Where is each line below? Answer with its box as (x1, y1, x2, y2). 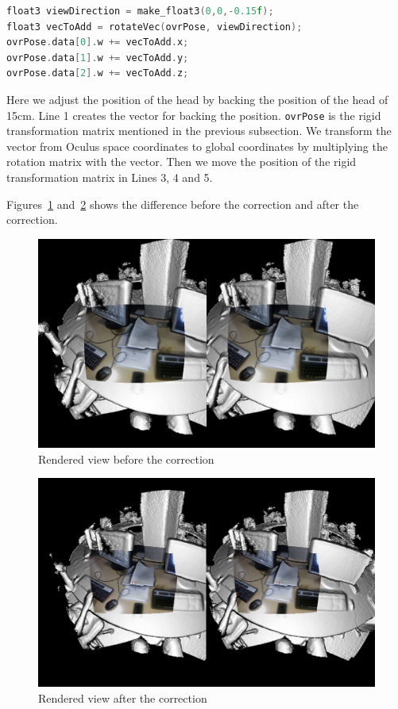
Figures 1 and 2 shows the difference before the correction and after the (6, 195, 359, 212)
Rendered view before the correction (38, 450, 214, 467)
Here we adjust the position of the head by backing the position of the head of (6, 91, 388, 107)
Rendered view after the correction (38, 689, 207, 706)
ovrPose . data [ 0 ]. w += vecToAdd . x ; (6, 37, 189, 48)
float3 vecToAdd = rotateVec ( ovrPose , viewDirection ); (6, 21, 303, 33)
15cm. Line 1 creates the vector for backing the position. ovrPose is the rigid (6, 106, 381, 123)
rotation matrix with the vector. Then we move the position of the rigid (6, 153, 357, 170)
